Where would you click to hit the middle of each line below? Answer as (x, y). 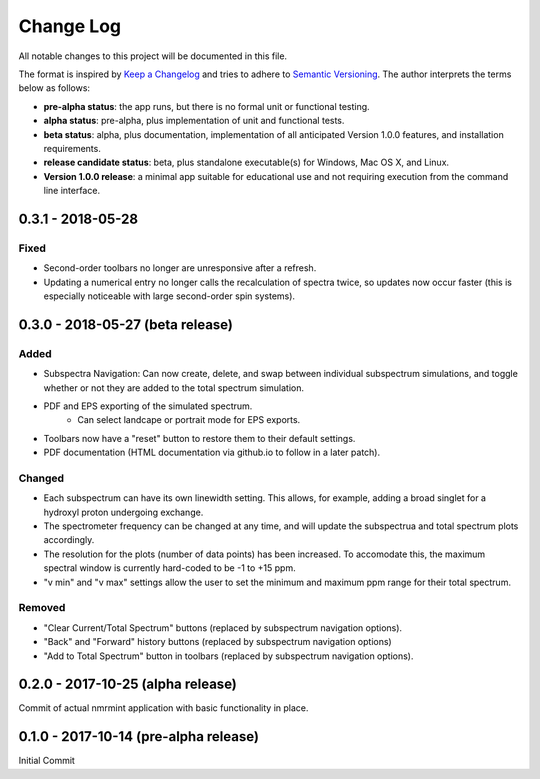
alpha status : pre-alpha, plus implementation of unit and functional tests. (194, 121)
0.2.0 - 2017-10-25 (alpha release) (127, 684)
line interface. (71, 191)
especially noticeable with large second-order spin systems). (169, 296)
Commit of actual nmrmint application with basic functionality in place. (163, 708)
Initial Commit (46, 761)
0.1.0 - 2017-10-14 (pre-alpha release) (139, 736)
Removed (42, 608)
